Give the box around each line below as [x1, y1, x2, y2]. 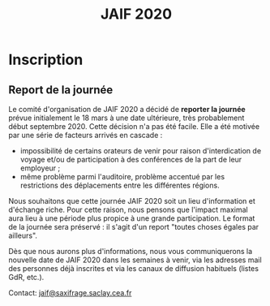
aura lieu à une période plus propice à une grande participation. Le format [8, 213, 255, 223]
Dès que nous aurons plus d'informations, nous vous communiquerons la [8, 247, 253, 256]
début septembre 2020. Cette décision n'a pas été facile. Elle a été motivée [8, 122, 260, 131]
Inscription [8, 50, 84, 69]
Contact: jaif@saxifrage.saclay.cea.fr [8, 288, 132, 297]
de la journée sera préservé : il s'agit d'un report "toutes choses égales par [8, 222, 259, 231]
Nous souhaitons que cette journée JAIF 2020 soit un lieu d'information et [8, 196, 255, 205]
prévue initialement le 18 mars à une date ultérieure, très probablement [8, 113, 245, 123]
